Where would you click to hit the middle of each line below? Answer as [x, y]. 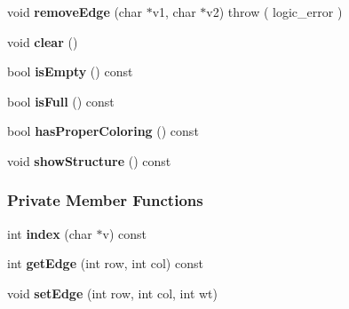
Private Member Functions [105, 200]
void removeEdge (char [75, 12]
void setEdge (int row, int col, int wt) [113, 293]
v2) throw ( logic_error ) [274, 12]
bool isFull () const [61, 101]
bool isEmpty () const [70, 71]
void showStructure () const [89, 160]
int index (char [50, 233]
